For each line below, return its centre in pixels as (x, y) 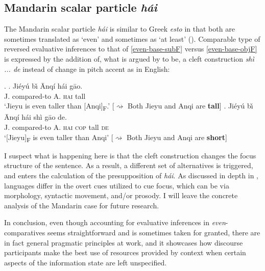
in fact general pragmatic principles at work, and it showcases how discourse (124, 242)
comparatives (25, 232)
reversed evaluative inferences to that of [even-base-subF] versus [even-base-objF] (131, 49)
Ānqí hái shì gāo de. (35, 117)
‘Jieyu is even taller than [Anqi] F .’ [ (59, 106)
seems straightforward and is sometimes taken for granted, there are (154, 232)
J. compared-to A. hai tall (45, 96)
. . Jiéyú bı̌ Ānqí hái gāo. (43, 86)
